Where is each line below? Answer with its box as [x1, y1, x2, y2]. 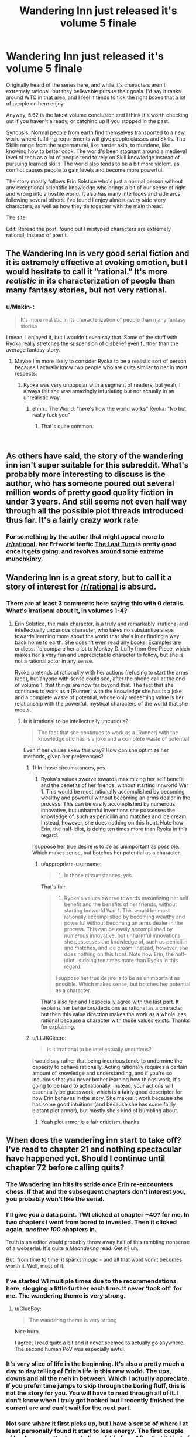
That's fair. [40, 883, 67, 890]
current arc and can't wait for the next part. [6, 1404, 132, 1412]
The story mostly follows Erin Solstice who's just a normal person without [6, 178, 183, 185]
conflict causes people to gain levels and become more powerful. [6, 166, 164, 173]
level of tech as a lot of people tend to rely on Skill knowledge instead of [6, 154, 180, 161]
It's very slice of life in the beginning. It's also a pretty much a [6, 1360, 184, 1368]
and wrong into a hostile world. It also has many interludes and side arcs [6, 190, 180, 197]
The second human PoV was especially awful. [14, 1345, 126, 1352]
